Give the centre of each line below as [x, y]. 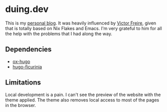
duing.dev [27, 9]
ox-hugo [21, 61]
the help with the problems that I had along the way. [59, 33]
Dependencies [28, 49]
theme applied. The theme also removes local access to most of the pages [82, 100]
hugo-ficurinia [27, 66]
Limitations [23, 83]
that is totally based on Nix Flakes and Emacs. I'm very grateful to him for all [83, 28]
